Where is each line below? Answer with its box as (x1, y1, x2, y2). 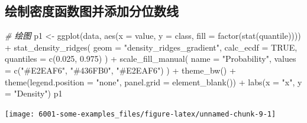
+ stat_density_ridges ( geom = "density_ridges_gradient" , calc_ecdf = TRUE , (5, 41, 298, 53)
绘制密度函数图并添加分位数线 (5, 2, 179, 20)
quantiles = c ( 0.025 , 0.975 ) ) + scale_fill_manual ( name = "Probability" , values (5, 52, 296, 65)
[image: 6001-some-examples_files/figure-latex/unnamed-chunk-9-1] (5, 109, 276, 118)
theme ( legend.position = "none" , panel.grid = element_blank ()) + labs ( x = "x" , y (5, 75, 302, 88)
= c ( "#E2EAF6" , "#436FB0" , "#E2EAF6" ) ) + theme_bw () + (5, 64, 236, 76)
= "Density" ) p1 (5, 87, 63, 99)
